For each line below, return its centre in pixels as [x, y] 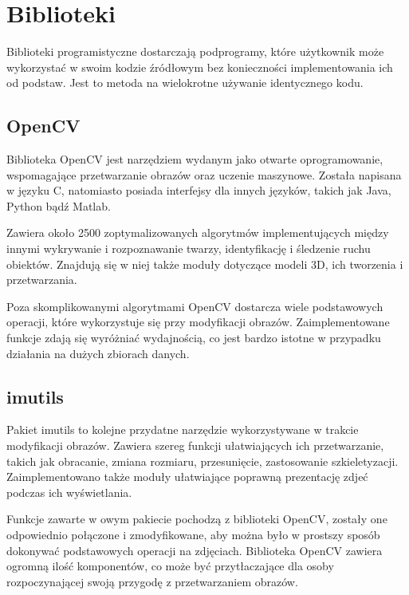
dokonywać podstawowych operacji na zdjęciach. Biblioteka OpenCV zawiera [195, 550]
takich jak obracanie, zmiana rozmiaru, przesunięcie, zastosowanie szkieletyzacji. [203, 461]
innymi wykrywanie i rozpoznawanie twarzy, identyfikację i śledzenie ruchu [189, 248]
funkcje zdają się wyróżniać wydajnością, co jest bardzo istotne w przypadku [194, 338]
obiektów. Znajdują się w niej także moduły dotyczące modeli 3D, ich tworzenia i [205, 264]
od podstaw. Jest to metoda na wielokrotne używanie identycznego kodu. [185, 83]
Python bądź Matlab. [59, 205]
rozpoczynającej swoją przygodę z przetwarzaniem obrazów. [152, 581]
